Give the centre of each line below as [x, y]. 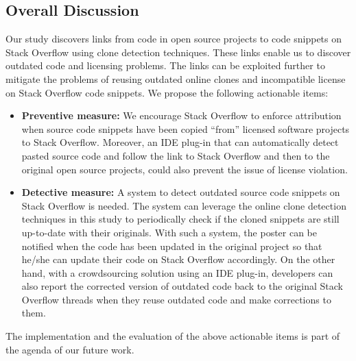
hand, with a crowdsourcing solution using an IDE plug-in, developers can [177, 272]
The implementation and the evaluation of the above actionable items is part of [173, 336]
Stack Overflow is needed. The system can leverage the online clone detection [184, 205]
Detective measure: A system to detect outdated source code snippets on [181, 192]
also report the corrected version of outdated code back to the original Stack [182, 286]
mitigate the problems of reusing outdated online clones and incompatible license [176, 78]
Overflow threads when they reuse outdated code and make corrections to [176, 299]
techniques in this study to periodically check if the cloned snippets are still [180, 219]
